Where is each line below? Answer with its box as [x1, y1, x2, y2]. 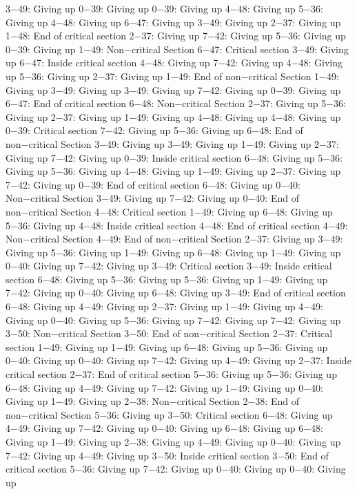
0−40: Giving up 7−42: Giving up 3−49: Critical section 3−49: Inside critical [6, 258, 332, 273]
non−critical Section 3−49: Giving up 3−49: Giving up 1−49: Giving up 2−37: [6, 136, 339, 151]
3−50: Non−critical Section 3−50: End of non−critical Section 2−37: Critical [6, 326, 333, 341]
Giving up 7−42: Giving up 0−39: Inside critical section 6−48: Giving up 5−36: [6, 150, 343, 164]
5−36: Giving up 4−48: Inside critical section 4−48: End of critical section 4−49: [6, 218, 348, 232]
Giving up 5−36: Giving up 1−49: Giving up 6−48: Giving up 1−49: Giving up [6, 245, 341, 259]
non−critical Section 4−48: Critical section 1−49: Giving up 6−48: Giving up [6, 204, 333, 218]
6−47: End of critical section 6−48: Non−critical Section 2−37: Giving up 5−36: [6, 96, 346, 111]
